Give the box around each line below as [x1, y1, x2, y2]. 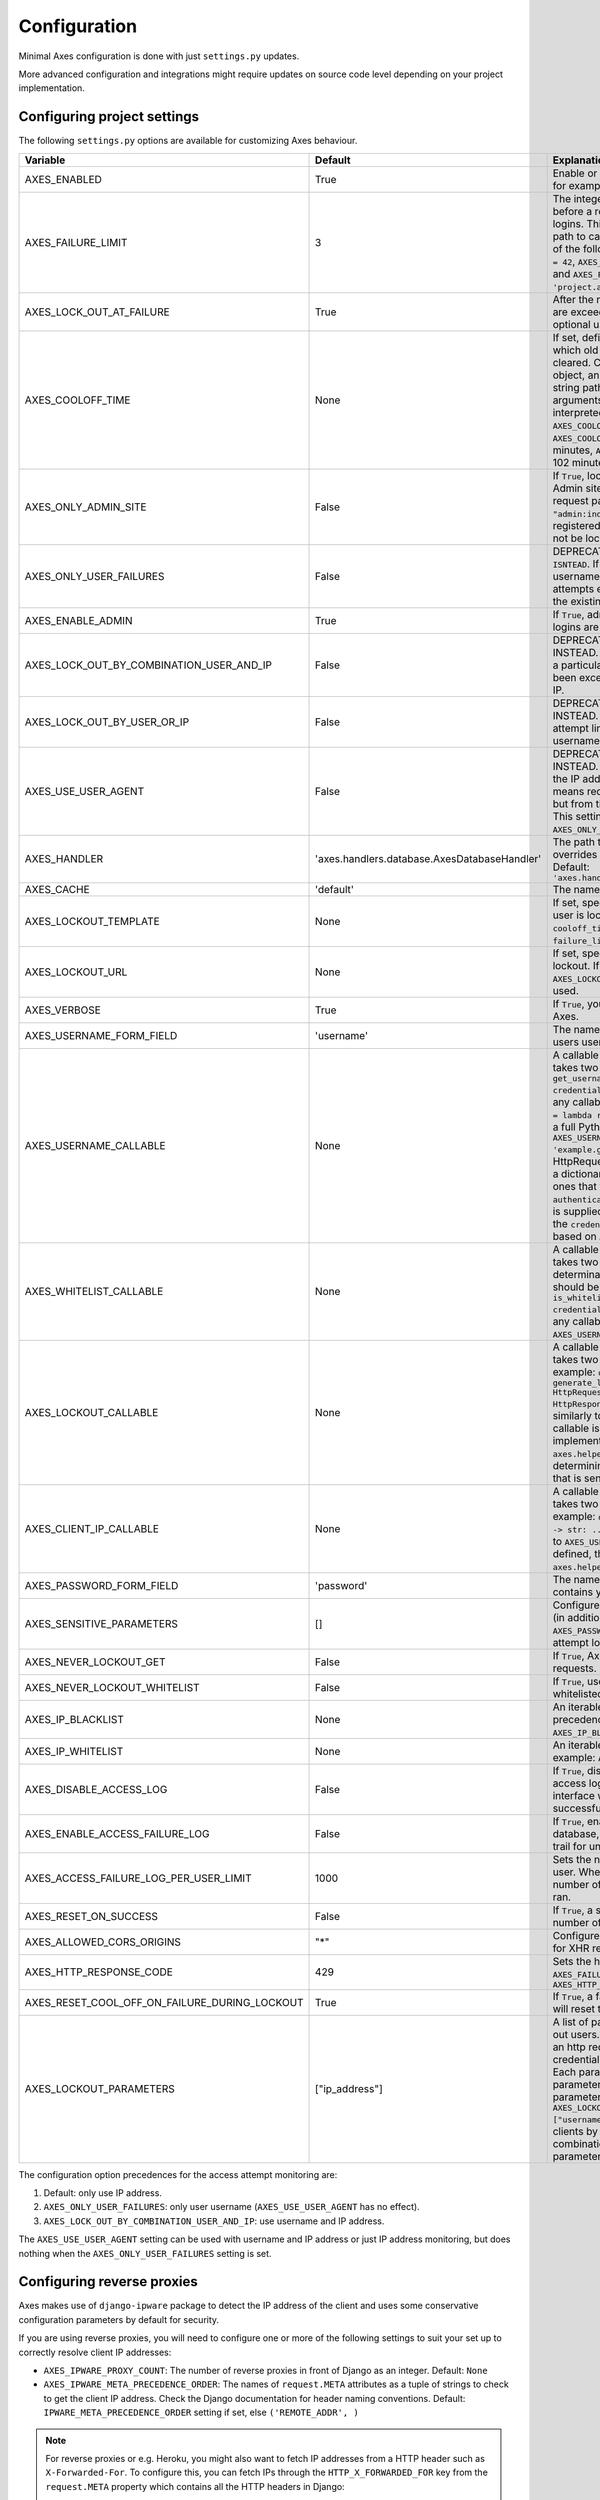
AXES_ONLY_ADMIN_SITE [24, 500, 147, 514]
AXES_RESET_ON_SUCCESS [24, 1909, 159, 1923]
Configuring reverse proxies [18, 2273, 199, 2290]
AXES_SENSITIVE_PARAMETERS [24, 1616, 179, 1630]
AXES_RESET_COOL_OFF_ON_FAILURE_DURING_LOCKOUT [24, 1995, 304, 2009]
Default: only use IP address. [43, 2187, 162, 2199]
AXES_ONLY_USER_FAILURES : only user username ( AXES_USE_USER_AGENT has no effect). [43, 2201, 420, 2213]
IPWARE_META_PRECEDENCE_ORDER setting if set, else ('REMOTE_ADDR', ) [43, 2406, 359, 2419]
